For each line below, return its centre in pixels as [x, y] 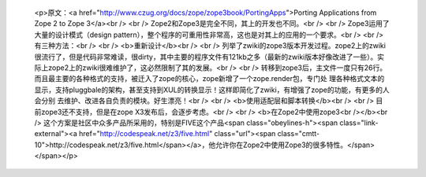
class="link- [359, 123]
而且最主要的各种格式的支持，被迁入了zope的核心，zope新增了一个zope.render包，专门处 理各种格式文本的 [209, 79]
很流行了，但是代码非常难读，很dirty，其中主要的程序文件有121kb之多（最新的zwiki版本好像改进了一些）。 [206, 57]
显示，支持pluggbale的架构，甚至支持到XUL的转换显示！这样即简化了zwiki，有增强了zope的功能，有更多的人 [212, 90]
